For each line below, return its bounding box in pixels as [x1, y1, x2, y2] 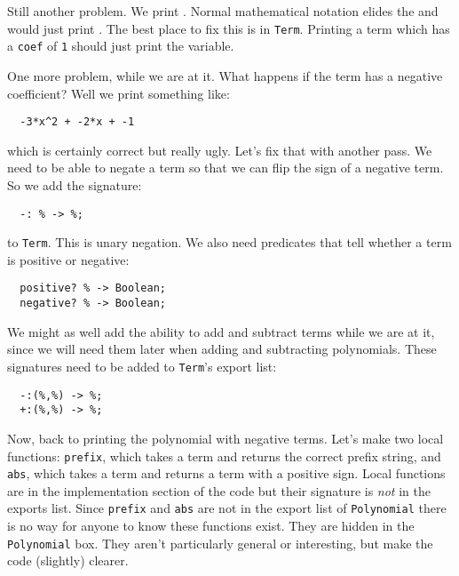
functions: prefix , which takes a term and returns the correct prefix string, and [7, 446, 441, 465]
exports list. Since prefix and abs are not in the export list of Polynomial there [7, 499, 447, 517]
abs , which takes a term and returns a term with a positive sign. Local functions [7, 464, 446, 483]
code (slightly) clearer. [7, 551, 129, 570]
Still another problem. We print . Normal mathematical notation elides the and [7, 2, 439, 20]
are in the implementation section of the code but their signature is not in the [7, 481, 431, 500]
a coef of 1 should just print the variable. [7, 36, 234, 55]
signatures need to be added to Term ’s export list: [7, 356, 277, 375]
